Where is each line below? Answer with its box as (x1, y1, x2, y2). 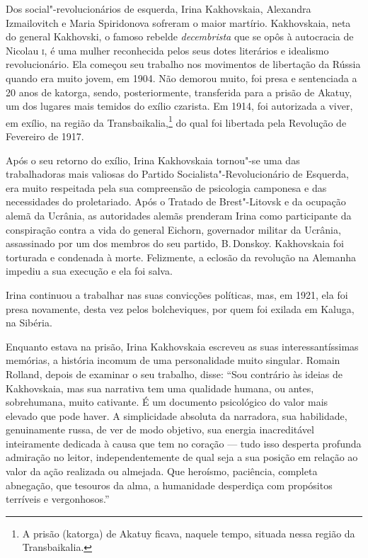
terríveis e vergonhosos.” (6, 491, 110, 506)
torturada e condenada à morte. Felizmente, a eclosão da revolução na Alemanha (6, 249, 357, 264)
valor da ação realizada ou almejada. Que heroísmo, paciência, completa (6, 464, 318, 479)
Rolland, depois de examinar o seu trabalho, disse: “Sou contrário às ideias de (6, 366, 343, 381)
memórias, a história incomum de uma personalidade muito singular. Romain (6, 353, 340, 368)
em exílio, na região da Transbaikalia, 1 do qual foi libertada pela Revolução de (6, 113, 347, 130)
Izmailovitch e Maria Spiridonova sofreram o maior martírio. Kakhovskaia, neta (6, 15, 351, 30)
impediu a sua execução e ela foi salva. (6, 263, 173, 278)
